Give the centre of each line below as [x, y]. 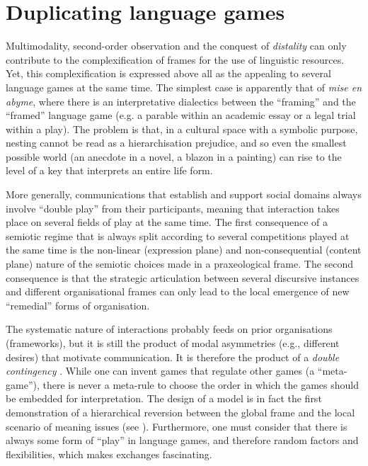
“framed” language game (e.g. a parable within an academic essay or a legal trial [181, 115]
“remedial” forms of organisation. [78, 305]
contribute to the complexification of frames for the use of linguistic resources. [175, 59]
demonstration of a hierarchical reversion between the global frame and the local [180, 412]
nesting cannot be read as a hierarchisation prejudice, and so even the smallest [176, 143]
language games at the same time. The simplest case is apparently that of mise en [184, 87]
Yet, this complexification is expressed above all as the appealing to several [168, 73]
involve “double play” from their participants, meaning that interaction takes [173, 208]
